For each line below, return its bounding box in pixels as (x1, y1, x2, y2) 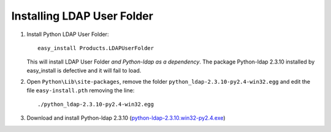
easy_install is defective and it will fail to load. (26, 67, 142, 74)
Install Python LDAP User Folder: (26, 31, 109, 38)
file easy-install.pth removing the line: (26, 86, 135, 94)
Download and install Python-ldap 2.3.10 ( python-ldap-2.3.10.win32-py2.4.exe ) (26, 114, 226, 122)
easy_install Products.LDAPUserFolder (37, 45, 154, 51)
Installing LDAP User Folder (11, 9, 153, 23)
